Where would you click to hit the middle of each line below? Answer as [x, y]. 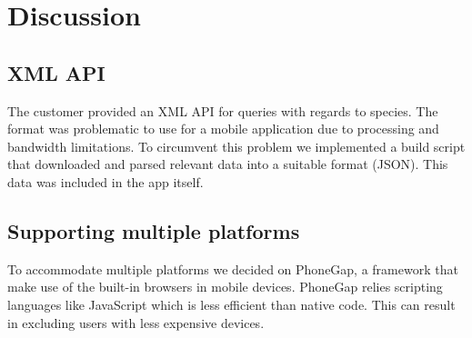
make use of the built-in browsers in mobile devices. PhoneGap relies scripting [225, 287]
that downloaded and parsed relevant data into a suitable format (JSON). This [228, 164]
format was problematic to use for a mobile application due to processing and [223, 129]
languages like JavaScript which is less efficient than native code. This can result [231, 304]
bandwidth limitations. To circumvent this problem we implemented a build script [236, 146]
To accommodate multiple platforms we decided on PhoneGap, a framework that [233, 268]
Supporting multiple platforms [154, 230]
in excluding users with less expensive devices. [136, 322]
